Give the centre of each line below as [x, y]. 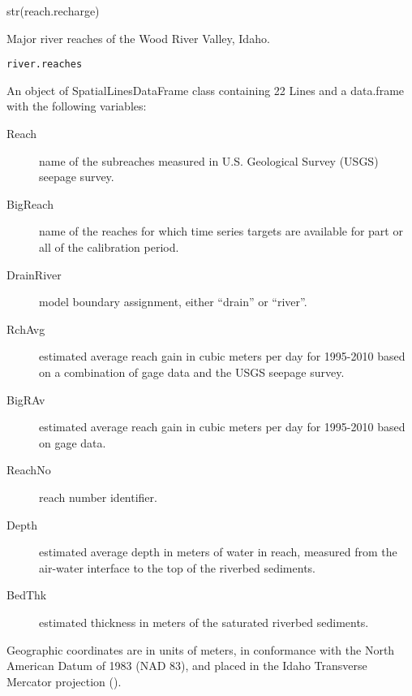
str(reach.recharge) [53, 11]
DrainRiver [34, 274]
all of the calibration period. [109, 247]
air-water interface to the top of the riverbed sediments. [177, 567]
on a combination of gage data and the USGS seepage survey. [192, 372]
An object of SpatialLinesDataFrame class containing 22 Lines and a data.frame [206, 90]
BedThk [27, 595]
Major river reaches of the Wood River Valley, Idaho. [138, 38]
